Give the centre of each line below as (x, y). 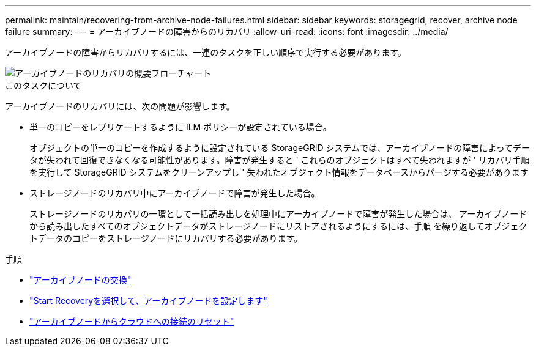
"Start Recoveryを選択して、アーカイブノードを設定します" (148, 301)
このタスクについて (43, 85)
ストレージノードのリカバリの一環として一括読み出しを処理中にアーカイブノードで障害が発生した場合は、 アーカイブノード (278, 214)
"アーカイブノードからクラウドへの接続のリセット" (132, 321)
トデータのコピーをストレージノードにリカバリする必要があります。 (166, 238)
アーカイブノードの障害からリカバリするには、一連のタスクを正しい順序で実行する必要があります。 (206, 52)
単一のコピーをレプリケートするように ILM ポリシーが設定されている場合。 (181, 127)
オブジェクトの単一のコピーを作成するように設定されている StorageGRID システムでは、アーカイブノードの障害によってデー (280, 148)
